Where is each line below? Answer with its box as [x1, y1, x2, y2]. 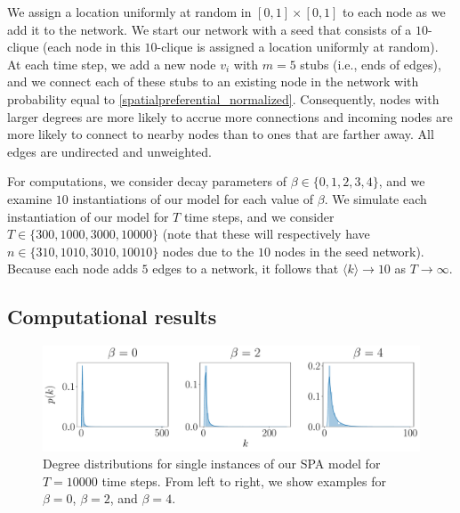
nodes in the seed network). [274, 241, 424, 260]
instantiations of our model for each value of [72, 189, 314, 208]
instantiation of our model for [7, 207, 169, 225]
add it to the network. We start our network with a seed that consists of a [7, 20, 412, 38]
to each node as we [343, 3, 446, 20]
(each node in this [43, 37, 141, 56]
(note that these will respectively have [162, 224, 370, 243]
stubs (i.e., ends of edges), [300, 54, 441, 73]
